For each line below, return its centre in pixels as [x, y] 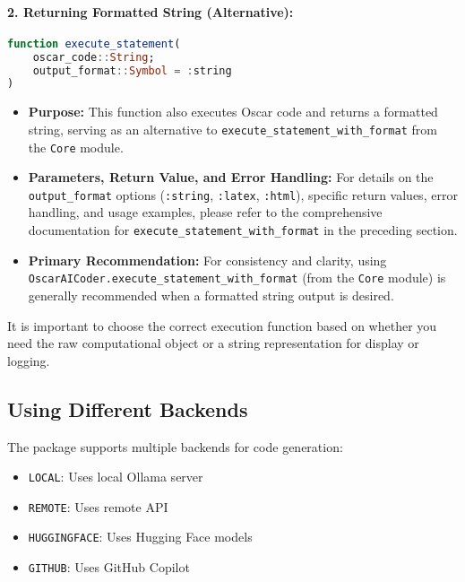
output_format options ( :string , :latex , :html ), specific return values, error [243, 194]
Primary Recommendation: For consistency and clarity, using [207, 260]
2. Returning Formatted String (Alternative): [151, 11]
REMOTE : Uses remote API [98, 506]
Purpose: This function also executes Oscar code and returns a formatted [233, 112]
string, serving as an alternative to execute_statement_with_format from [232, 129]
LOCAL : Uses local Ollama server [116, 477]
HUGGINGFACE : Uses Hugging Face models [140, 537]
